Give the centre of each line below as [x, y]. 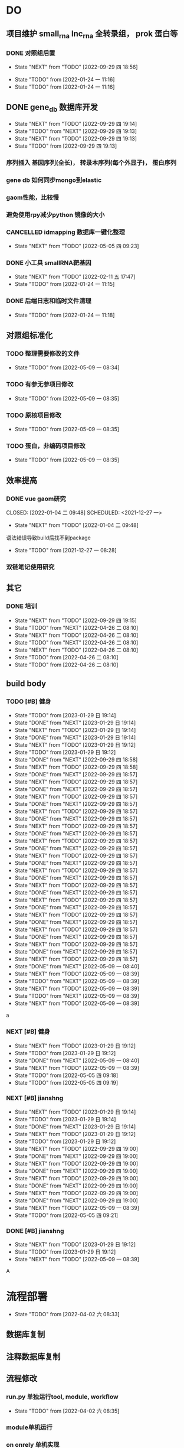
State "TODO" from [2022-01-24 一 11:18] [65, 315]
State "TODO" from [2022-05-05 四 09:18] [66, 1075]
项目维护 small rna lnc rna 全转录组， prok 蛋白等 [92, 34]
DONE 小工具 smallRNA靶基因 [49, 262]
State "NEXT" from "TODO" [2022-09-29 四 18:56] [76, 67]
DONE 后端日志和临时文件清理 [49, 301]
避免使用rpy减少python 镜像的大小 [55, 214]
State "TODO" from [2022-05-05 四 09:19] [66, 1082]
